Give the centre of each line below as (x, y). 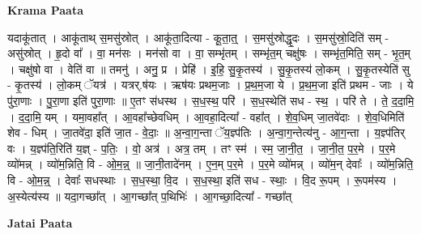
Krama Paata (45, 10)
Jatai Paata (40, 223)
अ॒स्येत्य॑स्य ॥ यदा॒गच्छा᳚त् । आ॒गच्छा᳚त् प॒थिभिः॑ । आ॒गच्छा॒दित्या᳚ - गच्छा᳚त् (150, 196)
